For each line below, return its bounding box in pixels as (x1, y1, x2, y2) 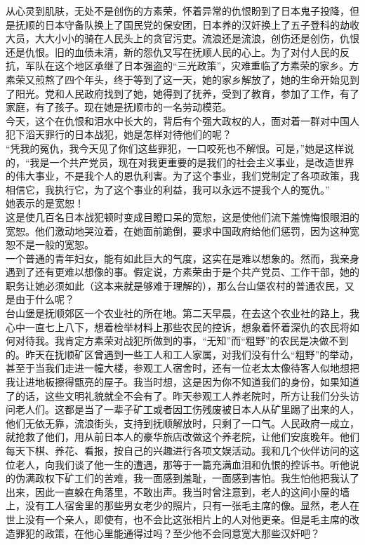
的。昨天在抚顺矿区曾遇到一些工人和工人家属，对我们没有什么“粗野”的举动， (6, 346, 359, 361)
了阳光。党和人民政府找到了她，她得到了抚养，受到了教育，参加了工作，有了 (6, 86, 359, 100)
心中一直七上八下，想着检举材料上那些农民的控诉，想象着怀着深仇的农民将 (6, 319, 350, 334)
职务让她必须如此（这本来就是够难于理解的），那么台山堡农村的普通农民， (6, 278, 345, 292)
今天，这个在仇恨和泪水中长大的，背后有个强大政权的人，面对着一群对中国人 (6, 113, 359, 128)
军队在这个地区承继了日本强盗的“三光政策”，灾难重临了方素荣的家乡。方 (25, 58, 359, 73)
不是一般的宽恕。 (15, 237, 94, 252)
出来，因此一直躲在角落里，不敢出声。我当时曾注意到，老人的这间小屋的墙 (6, 484, 350, 499)
